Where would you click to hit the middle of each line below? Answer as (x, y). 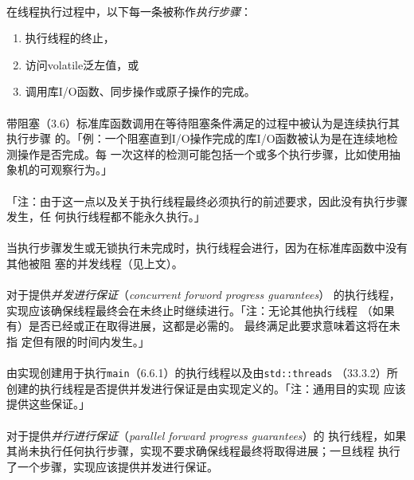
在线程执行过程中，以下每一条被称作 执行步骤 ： (129, 11)
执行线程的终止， (70, 38)
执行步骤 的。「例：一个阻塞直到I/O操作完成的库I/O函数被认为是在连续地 (197, 138)
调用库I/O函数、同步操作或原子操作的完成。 (140, 91)
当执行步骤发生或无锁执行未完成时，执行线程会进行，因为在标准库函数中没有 (207, 248)
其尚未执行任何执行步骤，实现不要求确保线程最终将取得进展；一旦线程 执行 (203, 451)
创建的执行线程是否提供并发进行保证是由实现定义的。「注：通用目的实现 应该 (206, 388)
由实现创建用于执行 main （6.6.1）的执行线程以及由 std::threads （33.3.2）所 (202, 373)
